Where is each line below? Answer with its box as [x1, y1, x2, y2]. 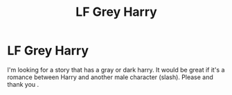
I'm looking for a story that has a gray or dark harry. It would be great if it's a [7, 65, 225, 74]
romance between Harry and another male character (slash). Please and [7, 73, 213, 81]
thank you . [7, 80, 39, 88]
